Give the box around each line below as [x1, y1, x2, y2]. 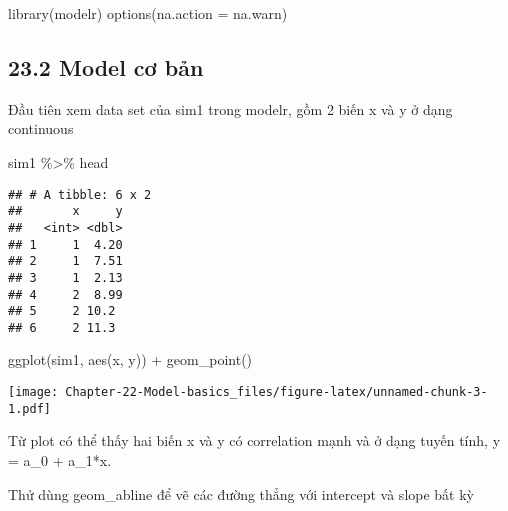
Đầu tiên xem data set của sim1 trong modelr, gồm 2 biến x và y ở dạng [8, 98, 453, 119]
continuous [8, 118, 74, 139]
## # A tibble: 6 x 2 [8, 187, 152, 202]
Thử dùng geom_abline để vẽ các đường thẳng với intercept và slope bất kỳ [8, 483, 475, 504]
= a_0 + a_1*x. [8, 449, 112, 470]
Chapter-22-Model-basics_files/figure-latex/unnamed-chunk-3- [65, 385, 488, 400]
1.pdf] [8, 401, 51, 416]
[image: [8, 385, 59, 400]
